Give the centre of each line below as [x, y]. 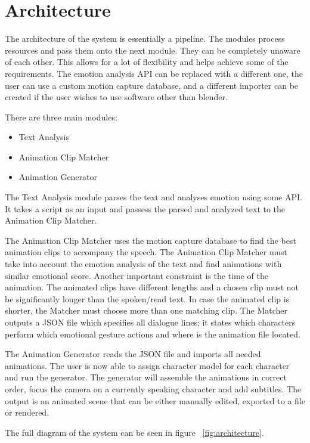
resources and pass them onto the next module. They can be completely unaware [153, 50]
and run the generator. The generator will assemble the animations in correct [146, 377]
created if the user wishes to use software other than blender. [116, 97]
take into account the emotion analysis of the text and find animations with [143, 264]
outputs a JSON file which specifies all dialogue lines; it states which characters [150, 322]
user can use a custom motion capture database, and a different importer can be [152, 85]
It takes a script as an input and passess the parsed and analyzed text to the [145, 208]
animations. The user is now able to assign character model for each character [147, 365]
